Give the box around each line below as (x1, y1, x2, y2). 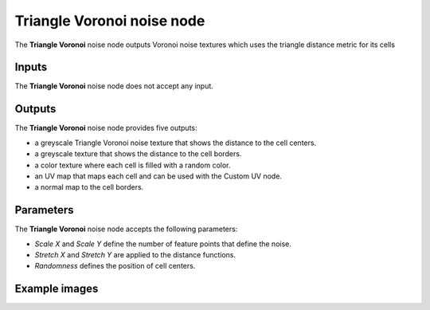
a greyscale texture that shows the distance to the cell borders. (34, 149, 242, 159)
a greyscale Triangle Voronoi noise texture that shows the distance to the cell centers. (34, 138, 317, 147)
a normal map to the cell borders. (34, 182, 144, 192)
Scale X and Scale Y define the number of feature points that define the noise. (34, 239, 292, 249)
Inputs (14, 61, 48, 74)
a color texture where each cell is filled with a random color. (34, 160, 231, 170)
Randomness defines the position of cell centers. (34, 261, 196, 271)
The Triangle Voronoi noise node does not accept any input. (14, 81, 214, 91)
